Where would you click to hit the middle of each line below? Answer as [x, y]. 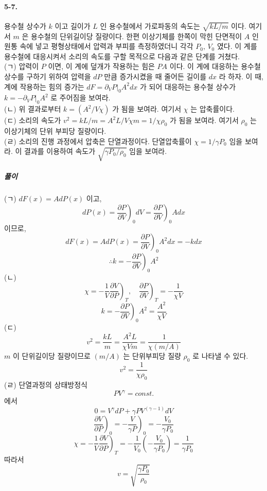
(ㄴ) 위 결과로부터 [33, 109]
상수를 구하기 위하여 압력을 [48, 76]
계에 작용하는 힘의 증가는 [44, 86]
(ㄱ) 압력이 [22, 66]
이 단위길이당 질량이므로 [51, 356]
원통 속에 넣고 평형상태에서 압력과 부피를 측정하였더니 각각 [99, 46]
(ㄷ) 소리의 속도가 [33, 120]
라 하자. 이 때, [241, 76]
